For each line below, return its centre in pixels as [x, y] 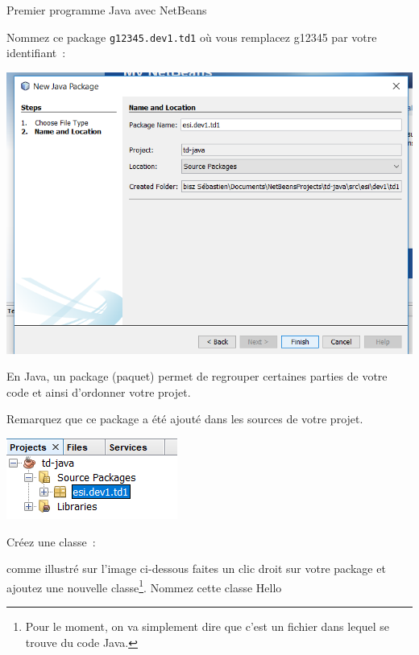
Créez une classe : [51, 541]
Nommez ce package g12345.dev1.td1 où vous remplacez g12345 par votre [192, 37]
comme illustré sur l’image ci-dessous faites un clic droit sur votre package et [196, 568]
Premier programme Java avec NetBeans [107, 10]
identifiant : [36, 53]
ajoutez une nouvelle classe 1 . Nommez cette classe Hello [144, 586]
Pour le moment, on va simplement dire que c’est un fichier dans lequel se [207, 626]
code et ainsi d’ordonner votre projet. [99, 391]
